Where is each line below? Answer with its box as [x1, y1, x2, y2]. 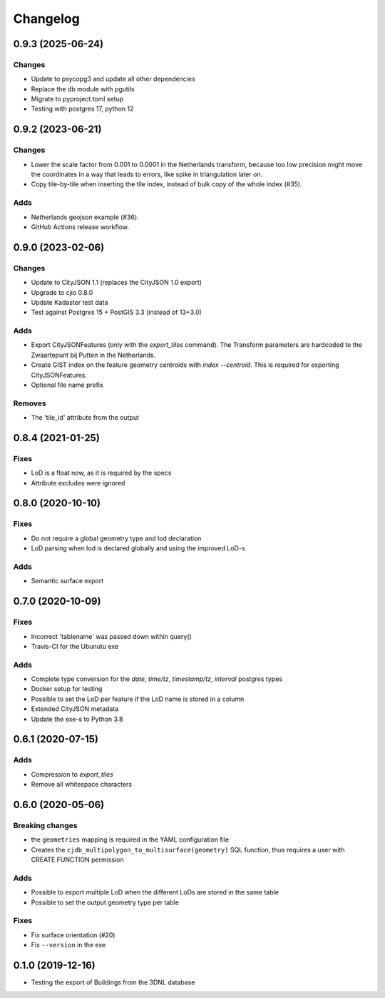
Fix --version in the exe [31, 941, 106, 949]
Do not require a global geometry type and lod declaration [31, 534, 202, 543]
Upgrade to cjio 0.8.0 [31, 288, 93, 296]
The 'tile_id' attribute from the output [31, 413, 139, 422]
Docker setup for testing [31, 685, 103, 693]
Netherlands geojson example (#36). [31, 213, 139, 221]
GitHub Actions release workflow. [31, 222, 130, 231]
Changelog [13, 11, 80, 26]
